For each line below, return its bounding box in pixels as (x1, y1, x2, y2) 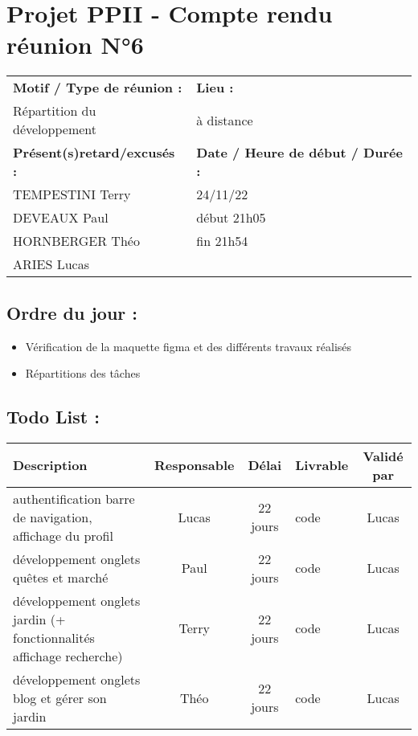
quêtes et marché (13, 567, 109, 587)
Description (13, 456, 88, 475)
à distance (196, 110, 253, 129)
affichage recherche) (13, 646, 123, 665)
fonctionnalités (13, 628, 95, 647)
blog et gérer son (13, 688, 107, 707)
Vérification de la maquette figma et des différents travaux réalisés (25, 337, 352, 354)
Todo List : (6, 404, 100, 429)
